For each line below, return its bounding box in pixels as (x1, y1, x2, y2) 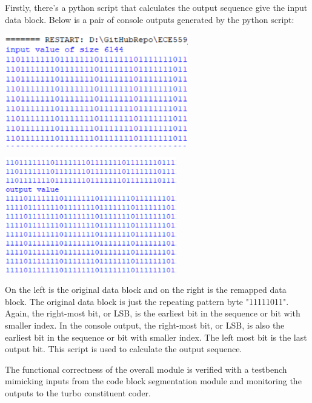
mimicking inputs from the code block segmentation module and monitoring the (5, 375, 302, 387)
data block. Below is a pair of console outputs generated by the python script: (5, 13, 294, 25)
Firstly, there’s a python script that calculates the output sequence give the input (5, 1, 308, 13)
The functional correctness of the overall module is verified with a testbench (5, 362, 287, 375)
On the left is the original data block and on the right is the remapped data (5, 283, 287, 296)
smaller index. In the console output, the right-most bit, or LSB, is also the (5, 318, 285, 331)
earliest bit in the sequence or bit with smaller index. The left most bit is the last (5, 330, 307, 343)
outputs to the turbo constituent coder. (5, 386, 151, 399)
